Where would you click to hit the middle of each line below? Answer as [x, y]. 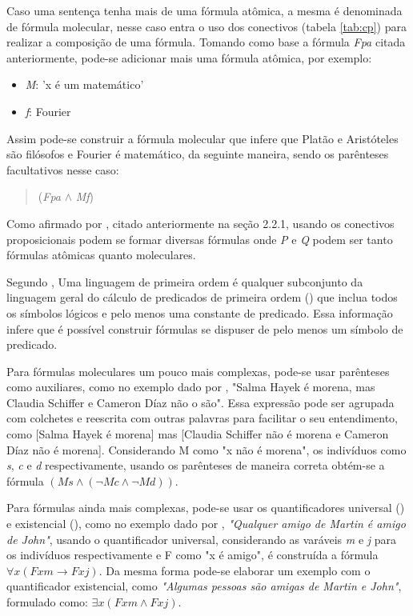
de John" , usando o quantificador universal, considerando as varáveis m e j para [202, 539]
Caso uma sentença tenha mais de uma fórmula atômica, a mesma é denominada [204, 10]
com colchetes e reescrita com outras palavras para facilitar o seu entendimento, [202, 418]
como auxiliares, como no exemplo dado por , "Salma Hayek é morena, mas [191, 387]
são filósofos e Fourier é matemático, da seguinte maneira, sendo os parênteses [198, 154]
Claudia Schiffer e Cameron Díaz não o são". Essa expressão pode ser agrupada [200, 402]
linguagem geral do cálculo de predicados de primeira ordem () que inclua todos [202, 297]
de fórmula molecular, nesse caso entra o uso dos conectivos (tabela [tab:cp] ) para [206, 26]
